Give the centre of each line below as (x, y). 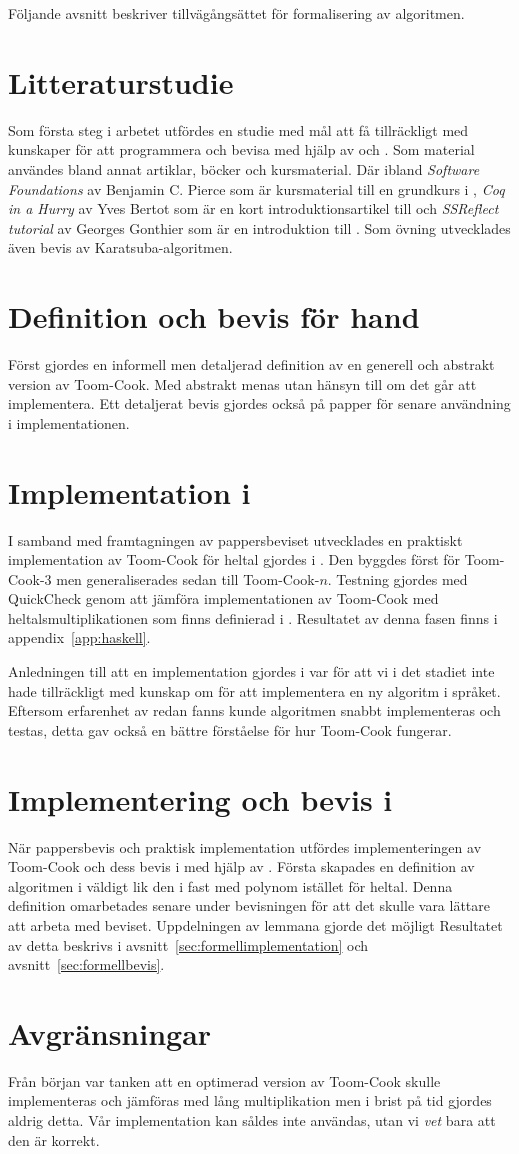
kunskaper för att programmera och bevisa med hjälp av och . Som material (241, 149)
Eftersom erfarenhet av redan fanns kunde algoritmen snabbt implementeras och (254, 710)
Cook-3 (30, 578)
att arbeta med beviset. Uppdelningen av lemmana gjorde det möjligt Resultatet (255, 924)
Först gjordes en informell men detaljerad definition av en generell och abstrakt (251, 364)
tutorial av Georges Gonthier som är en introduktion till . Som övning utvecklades (259, 227)
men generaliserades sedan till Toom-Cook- (188, 578)
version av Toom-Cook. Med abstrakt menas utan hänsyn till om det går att (242, 383)
